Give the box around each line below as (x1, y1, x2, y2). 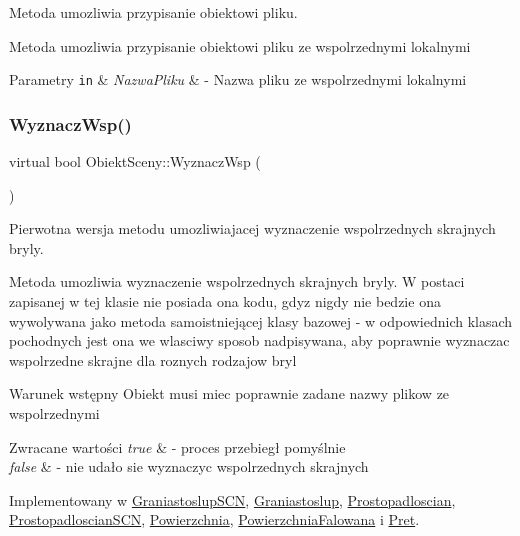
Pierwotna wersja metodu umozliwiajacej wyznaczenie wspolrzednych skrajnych (9, 218, 496, 239)
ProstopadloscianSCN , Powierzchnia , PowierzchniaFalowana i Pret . (9, 509, 420, 530)
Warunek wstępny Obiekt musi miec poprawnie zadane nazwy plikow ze (9, 383, 450, 404)
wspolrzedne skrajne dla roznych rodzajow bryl (9, 349, 297, 370)
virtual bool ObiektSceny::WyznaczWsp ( (9, 151, 261, 172)
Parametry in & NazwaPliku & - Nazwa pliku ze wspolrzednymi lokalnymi (9, 69, 467, 90)
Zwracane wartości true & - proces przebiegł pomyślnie (9, 436, 346, 457)
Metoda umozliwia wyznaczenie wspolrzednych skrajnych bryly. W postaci (9, 271, 465, 292)
